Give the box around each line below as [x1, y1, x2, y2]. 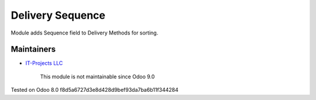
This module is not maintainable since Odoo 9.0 [40, 73, 155, 80]
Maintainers [11, 44, 56, 54]
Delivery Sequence [11, 9, 105, 22]
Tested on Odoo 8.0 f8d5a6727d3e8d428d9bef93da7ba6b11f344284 [11, 87, 178, 94]
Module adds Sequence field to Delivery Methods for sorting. [11, 29, 159, 36]
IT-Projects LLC [25, 60, 63, 67]
